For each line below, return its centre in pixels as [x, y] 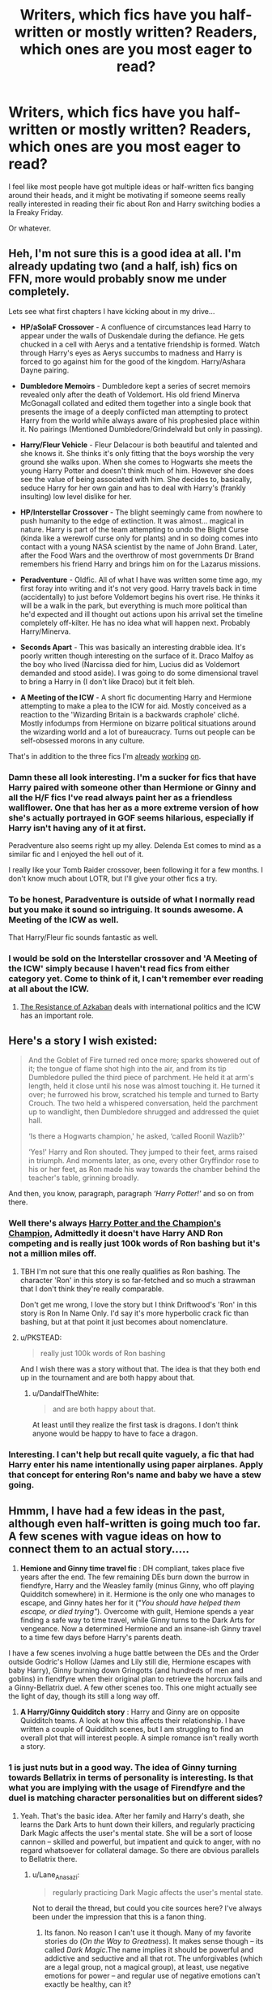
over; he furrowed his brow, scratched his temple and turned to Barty [143, 1095]
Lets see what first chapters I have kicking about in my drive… [112, 311]
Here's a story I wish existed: [83, 1041]
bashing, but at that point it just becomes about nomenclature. [124, 1321]
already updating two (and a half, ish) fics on [123, 267]
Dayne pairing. [45, 370]
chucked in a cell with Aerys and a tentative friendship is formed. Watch [140, 344]
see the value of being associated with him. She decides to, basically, [136, 479]
